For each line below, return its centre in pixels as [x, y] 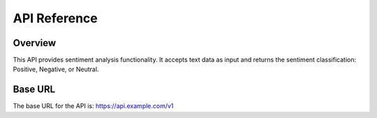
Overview [35, 43]
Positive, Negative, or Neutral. [56, 69]
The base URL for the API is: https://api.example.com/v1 [93, 106]
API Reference [55, 18]
